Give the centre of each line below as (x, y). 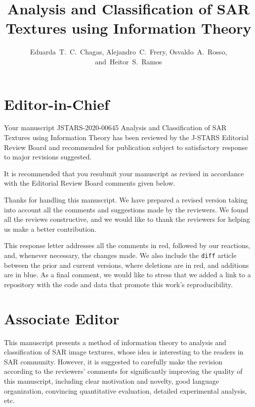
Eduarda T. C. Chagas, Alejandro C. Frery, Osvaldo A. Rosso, (128, 52)
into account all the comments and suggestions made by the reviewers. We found (126, 209)
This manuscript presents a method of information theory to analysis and (115, 342)
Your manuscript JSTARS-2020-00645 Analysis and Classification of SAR (115, 127)
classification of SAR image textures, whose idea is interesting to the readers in (124, 352)
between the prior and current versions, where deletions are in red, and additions (127, 265)
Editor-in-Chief (57, 104)
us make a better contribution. (50, 229)
